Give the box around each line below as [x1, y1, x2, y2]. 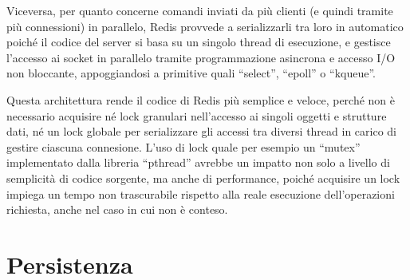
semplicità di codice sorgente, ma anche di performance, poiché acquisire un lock [6, 169, 400, 186]
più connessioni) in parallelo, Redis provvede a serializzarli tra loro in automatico [6, 18, 404, 34]
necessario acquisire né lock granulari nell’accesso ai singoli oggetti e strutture [6, 107, 387, 124]
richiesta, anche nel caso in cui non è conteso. [6, 201, 228, 218]
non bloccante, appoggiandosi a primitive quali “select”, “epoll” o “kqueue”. [6, 65, 376, 81]
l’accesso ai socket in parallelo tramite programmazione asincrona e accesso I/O [6, 49, 396, 65]
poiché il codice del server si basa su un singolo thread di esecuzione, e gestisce [6, 34, 391, 50]
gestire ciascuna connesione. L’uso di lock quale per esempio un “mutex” [6, 138, 361, 155]
